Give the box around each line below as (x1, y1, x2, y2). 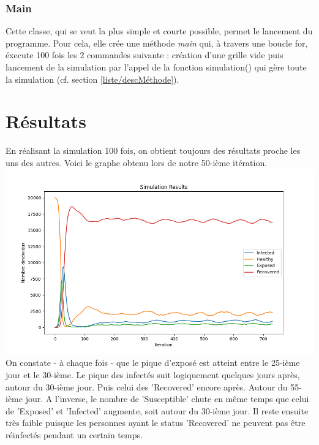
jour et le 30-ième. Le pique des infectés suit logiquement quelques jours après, (6, 368, 300, 381)
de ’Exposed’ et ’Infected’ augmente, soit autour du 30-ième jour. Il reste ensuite (6, 404, 309, 417)
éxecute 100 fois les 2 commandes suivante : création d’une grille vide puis (6, 48, 283, 61)
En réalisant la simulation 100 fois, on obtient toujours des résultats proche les (6, 144, 301, 157)
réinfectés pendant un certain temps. (6, 428, 143, 441)
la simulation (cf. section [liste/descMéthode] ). (6, 72, 179, 85)
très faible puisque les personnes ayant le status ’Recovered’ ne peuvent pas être (6, 416, 306, 429)
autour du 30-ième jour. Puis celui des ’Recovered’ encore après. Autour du (6, 380, 288, 393)
